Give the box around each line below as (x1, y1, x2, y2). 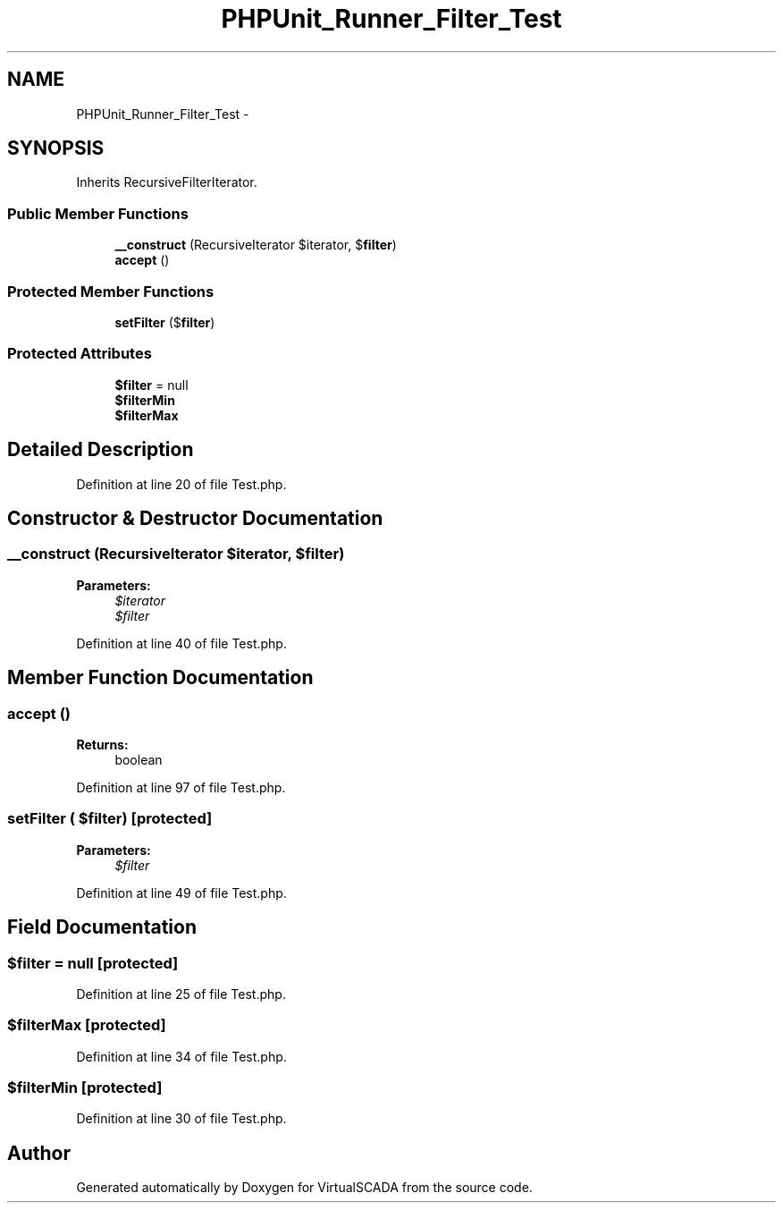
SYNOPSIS (7, 137, 105, 160)
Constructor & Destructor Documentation (7, 506, 383, 529)
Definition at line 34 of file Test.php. (76, 1048, 287, 1064)
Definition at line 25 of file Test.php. (76, 986, 286, 1002)
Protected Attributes (7, 344, 152, 363)
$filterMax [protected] (7, 1016, 166, 1035)
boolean (114, 751, 163, 767)
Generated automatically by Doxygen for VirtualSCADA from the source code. (76, 1180, 533, 1196)
